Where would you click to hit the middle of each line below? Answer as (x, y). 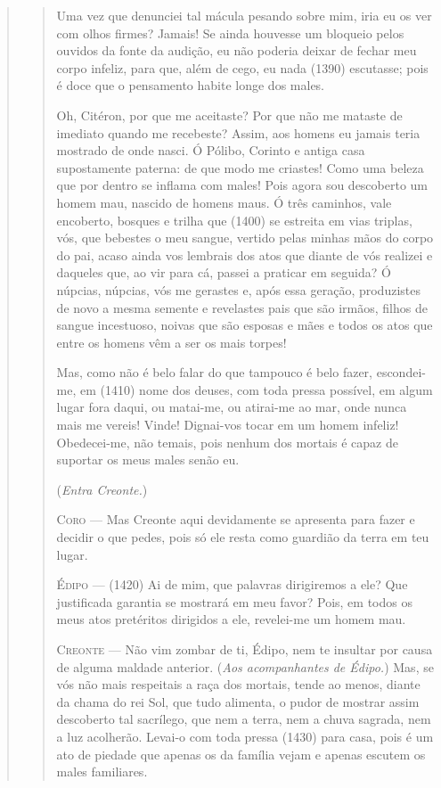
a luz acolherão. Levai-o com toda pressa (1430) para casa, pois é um (245, 736)
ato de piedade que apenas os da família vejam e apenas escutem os (241, 754)
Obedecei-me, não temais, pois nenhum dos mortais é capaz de (227, 442)
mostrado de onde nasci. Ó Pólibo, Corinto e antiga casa (211, 150)
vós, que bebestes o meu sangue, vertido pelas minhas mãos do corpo (245, 238)
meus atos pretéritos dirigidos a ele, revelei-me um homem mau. (231, 619)
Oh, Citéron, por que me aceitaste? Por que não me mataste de (229, 115)
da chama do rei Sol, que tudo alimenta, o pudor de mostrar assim (238, 701)
